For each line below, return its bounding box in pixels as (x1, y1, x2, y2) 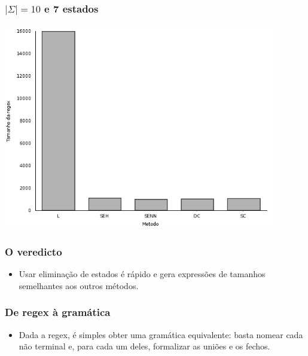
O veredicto (5, 244, 62, 259)
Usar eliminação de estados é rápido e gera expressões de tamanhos (19, 268, 266, 280)
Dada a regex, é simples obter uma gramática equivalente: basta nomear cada (19, 328, 303, 340)
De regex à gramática (5, 305, 111, 320)
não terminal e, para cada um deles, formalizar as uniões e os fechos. (19, 340, 270, 352)
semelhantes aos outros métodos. (19, 279, 139, 291)
